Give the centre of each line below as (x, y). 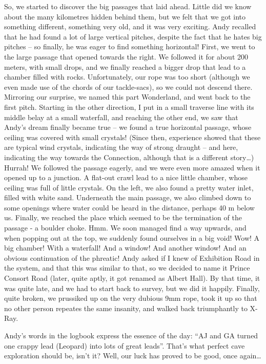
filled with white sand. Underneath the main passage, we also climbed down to (128, 197)
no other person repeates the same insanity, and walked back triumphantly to (126, 308)
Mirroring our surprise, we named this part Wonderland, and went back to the (127, 97)
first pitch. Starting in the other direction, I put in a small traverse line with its (129, 107)
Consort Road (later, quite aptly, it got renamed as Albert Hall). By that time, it (132, 278)
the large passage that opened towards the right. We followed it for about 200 (126, 56)
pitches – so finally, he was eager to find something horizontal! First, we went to (130, 46)
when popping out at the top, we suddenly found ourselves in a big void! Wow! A (132, 237)
